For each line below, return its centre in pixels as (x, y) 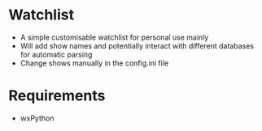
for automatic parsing (56, 54)
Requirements (57, 96)
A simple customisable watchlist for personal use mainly (114, 37)
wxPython (37, 118)
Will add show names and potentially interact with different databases (137, 45)
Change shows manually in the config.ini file (94, 63)
